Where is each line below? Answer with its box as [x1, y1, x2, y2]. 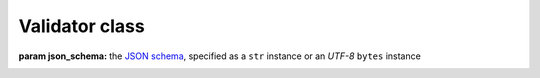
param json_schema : [18, 50, 108, 62]
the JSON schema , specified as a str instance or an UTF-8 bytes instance [108, 50, 422, 62]
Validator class [18, 15, 145, 37]
